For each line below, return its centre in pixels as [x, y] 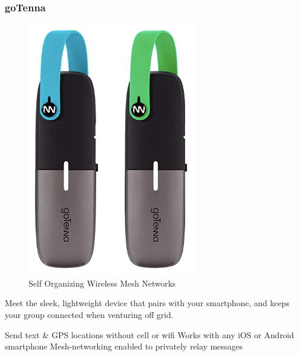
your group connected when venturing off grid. [89, 314]
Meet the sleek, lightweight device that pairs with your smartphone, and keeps [147, 303]
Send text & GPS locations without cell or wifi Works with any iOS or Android [149, 334]
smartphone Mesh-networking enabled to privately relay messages [124, 346]
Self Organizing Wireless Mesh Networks [102, 283]
